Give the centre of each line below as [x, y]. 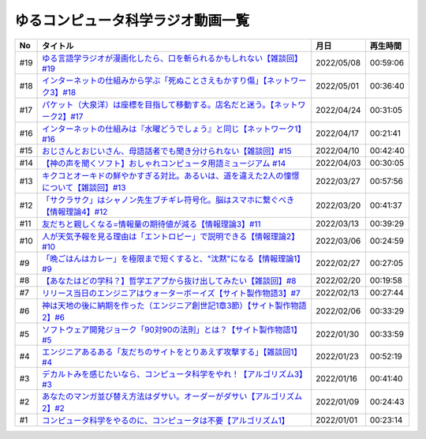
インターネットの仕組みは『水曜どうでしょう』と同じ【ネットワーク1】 [174, 129]
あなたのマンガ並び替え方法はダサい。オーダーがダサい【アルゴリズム [172, 396]
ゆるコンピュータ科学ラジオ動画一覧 [132, 21]
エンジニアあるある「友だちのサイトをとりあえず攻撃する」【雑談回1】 [172, 351]
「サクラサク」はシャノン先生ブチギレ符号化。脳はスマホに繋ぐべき [168, 200]
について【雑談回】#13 [84, 187]
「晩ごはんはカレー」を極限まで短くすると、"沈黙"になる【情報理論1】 [174, 258]
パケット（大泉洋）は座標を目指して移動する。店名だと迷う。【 [158, 104]
